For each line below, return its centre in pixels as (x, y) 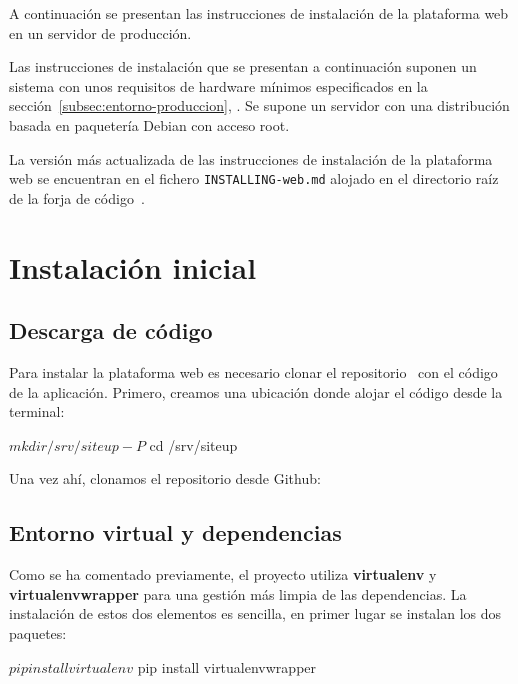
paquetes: (38, 632)
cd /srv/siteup (193, 444)
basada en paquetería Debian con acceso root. (149, 124)
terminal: (37, 411)
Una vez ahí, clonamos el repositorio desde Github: (165, 478)
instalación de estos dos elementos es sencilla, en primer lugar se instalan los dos (255, 613)
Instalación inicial (133, 266)
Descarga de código (111, 330)
